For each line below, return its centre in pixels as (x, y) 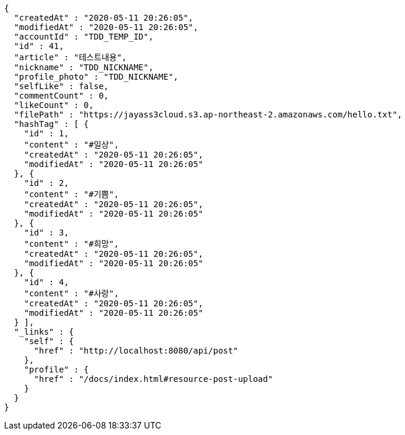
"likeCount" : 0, (54, 105)
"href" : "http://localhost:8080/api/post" (136, 351)
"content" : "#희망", (71, 244)
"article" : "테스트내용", (70, 57)
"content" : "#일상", (71, 145)
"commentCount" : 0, (61, 96)
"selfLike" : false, (61, 86)
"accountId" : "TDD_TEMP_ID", (84, 37)
